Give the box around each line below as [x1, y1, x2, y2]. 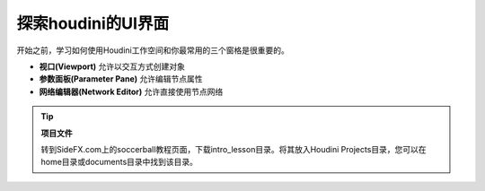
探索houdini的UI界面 [16, 13, 170, 33]
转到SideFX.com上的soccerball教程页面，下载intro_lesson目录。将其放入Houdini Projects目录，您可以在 [40, 143, 427, 154]
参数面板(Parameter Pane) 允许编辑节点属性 [39, 74, 203, 84]
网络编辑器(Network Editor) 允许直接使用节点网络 [39, 86, 224, 97]
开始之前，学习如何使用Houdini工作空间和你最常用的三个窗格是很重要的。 [16, 45, 289, 56]
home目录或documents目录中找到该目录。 [40, 157, 198, 168]
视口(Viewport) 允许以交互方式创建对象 [39, 61, 186, 72]
